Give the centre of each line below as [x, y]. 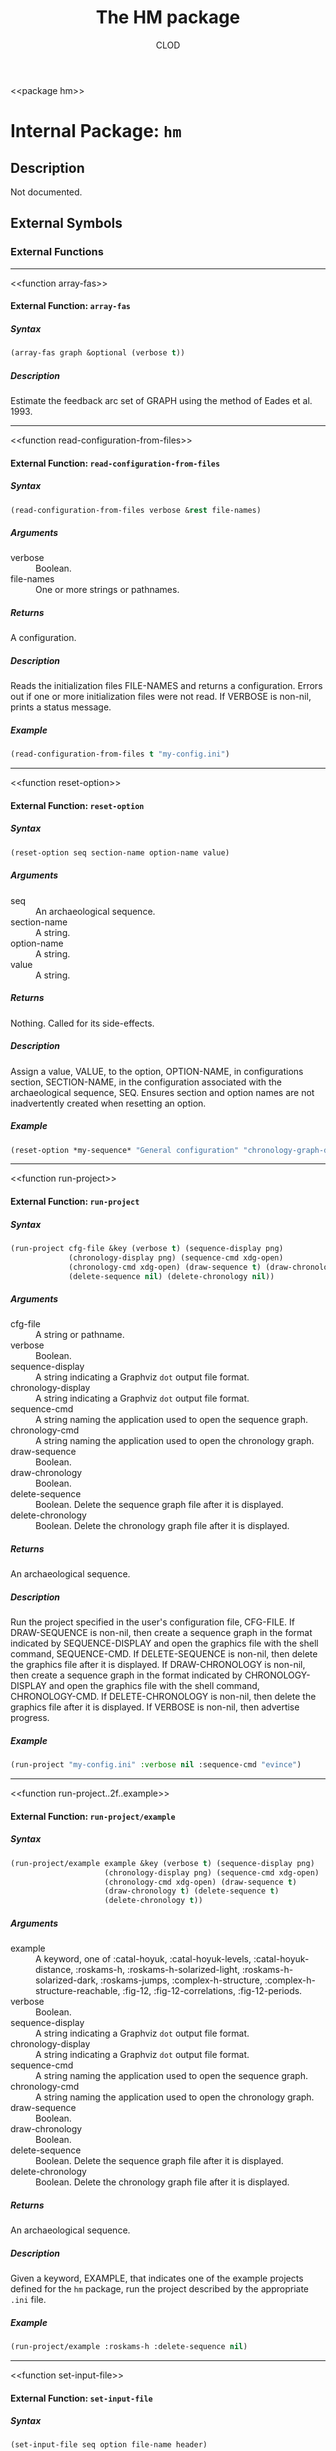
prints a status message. [61, 707]
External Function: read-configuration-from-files [115, 463]
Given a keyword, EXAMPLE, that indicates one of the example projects [157, 2278]
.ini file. [28, 2300]
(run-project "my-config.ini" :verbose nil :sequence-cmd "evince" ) [156, 1765]
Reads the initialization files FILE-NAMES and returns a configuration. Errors [166, 686]
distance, [54, 1970]
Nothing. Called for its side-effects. [82, 1023]
